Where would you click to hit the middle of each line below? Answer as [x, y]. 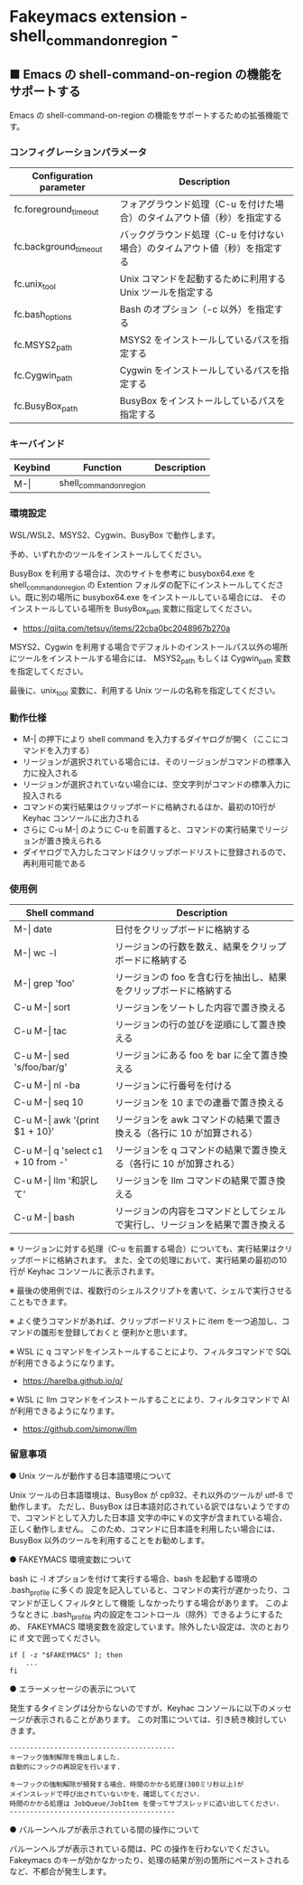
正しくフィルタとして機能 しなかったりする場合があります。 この [161, 1603]
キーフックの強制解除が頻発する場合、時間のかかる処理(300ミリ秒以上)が [127, 1785]
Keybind [32, 467]
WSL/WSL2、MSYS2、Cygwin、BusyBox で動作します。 [115, 534]
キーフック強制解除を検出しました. [65, 1758]
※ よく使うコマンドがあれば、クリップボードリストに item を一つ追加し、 [146, 1321]
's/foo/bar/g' [41, 1067]
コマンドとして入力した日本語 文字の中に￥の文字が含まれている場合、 [156, 1517]
